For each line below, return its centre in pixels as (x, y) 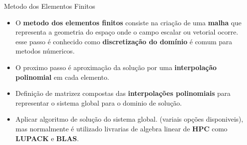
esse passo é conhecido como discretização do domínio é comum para (124, 41)
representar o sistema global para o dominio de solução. (99, 102)
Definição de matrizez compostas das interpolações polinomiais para (123, 93)
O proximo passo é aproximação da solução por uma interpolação (116, 67)
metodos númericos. (45, 51)
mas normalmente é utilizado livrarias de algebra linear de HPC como (121, 128)
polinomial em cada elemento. (62, 77)
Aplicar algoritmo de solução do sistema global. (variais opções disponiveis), (129, 119)
